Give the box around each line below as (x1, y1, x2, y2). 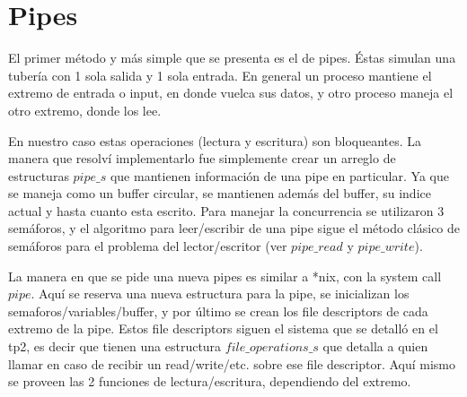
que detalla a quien (322, 337, 428, 356)
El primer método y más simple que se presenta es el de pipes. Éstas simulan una (8, 48, 456, 67)
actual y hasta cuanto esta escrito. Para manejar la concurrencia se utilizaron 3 (8, 201, 445, 220)
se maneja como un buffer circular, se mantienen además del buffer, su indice (8, 184, 431, 203)
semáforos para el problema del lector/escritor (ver (8, 237, 287, 255)
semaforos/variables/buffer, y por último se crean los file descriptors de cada (8, 301, 428, 320)
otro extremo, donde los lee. (8, 100, 162, 119)
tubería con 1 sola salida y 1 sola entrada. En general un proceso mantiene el (8, 65, 432, 84)
